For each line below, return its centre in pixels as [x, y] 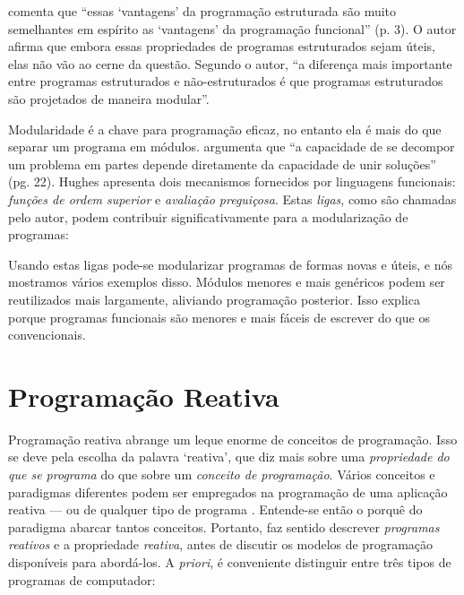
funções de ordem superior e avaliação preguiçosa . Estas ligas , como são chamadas [232, 198]
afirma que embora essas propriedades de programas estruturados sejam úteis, [222, 46]
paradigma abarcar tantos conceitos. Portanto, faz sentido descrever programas [224, 526]
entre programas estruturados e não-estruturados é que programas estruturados [226, 81]
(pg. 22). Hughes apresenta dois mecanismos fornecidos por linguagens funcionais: [232, 181]
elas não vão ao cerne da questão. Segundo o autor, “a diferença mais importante [230, 63]
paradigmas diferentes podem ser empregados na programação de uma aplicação [228, 492]
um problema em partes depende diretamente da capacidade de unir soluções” [222, 164]
